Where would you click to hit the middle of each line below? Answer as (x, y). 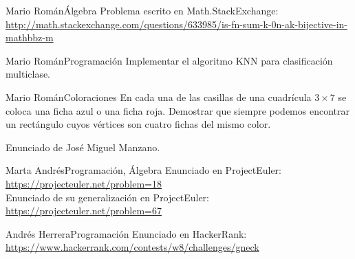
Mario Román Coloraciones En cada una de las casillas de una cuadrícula (159, 97)
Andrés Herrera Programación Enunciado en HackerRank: (126, 233)
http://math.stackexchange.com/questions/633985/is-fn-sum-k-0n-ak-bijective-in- (176, 24)
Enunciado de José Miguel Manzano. (83, 147)
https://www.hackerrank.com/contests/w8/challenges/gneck (132, 247)
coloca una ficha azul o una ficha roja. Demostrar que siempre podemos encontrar (177, 110)
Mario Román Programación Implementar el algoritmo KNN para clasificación (169, 60)
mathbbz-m (30, 37)
